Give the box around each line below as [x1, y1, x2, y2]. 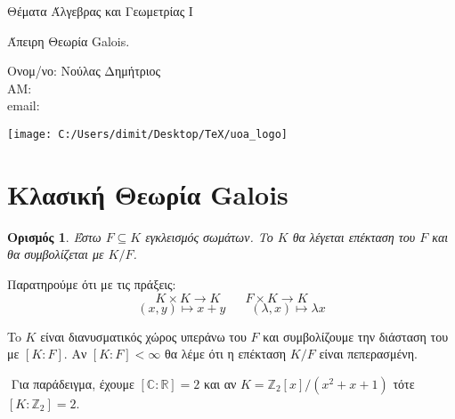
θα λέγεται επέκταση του [292, 227, 416, 246]
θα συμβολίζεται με [7, 245, 104, 263]
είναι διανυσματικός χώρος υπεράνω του [40, 326, 247, 345]
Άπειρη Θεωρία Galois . [7, 31, 130, 50]
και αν [204, 374, 237, 392]
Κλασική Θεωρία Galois [7, 175, 288, 212]
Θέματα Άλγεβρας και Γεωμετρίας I [7, 2, 193, 20]
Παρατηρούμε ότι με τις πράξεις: [7, 274, 176, 293]
